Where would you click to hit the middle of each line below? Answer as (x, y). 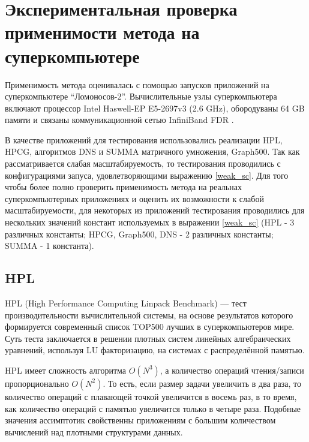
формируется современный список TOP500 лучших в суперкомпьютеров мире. (150, 327)
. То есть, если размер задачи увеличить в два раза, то (202, 383)
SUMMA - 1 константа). (49, 246)
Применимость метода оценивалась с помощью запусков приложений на (137, 84)
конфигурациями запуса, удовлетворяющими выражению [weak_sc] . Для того (147, 175)
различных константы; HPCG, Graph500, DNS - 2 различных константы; (139, 234)
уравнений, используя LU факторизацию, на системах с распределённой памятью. (155, 350)
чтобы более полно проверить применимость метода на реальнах (123, 187)
